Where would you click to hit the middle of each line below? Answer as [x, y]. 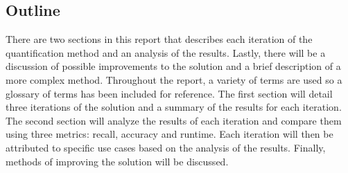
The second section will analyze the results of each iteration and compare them [174, 120]
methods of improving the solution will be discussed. [117, 161]
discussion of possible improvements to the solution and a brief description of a [173, 66]
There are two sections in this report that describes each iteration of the [159, 39]
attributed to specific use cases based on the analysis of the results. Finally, [166, 147]
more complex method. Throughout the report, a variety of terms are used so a [174, 79]
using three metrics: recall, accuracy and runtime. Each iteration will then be [169, 134]
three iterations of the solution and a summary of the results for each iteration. [174, 107]
